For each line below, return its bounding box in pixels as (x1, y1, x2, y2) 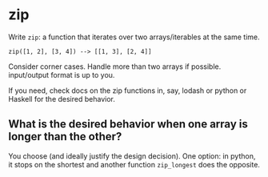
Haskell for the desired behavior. (8, 94, 116, 103)
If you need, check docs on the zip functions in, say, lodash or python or (8, 86, 247, 95)
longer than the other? (8, 130, 122, 143)
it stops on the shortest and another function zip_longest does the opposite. (8, 159, 260, 169)
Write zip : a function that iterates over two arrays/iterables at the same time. (8, 32, 260, 42)
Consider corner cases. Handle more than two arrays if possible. (8, 62, 222, 71)
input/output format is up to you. (8, 70, 115, 79)
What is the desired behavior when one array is (8, 118, 248, 131)
